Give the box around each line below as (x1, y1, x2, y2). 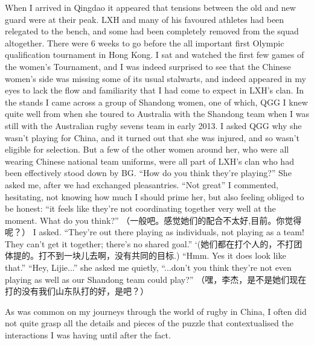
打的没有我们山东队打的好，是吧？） (5, 285, 149, 297)
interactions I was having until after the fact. (5, 329, 171, 341)
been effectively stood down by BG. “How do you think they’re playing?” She (5, 166, 292, 179)
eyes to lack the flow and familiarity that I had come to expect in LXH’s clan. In (5, 84, 304, 97)
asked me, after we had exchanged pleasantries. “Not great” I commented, (5, 178, 278, 191)
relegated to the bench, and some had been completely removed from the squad (5, 25, 299, 37)
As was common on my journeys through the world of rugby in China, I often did (5, 305, 307, 317)
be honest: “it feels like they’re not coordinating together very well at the (5, 202, 276, 215)
